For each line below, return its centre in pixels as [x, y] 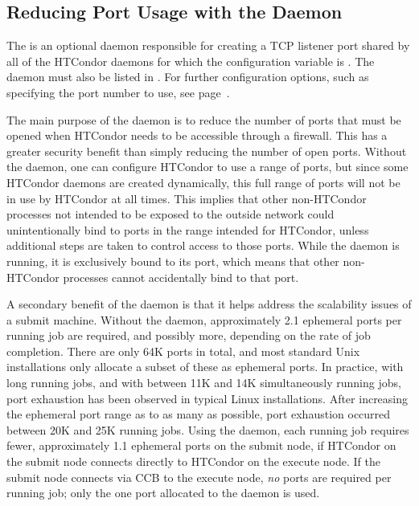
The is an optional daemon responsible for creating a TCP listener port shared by [208, 45]
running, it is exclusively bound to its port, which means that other [173, 261]
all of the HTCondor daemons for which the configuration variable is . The [191, 61]
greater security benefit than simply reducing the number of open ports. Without [207, 151]
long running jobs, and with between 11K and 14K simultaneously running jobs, [204, 383]
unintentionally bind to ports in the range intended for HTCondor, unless [188, 229]
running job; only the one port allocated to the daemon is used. [163, 493]
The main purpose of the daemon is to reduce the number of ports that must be [204, 119]
